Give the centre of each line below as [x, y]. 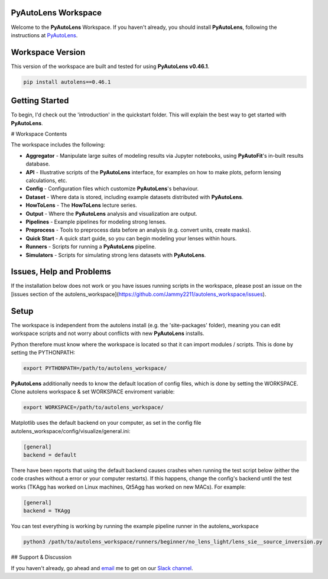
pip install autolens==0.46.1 [67, 82]
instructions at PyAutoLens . [44, 35]
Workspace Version [48, 52]
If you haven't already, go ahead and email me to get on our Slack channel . [102, 568]
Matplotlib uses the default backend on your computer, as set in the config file [106, 423]
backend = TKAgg [47, 511]
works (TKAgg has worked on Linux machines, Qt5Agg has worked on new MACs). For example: [129, 487]
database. [38, 164]
